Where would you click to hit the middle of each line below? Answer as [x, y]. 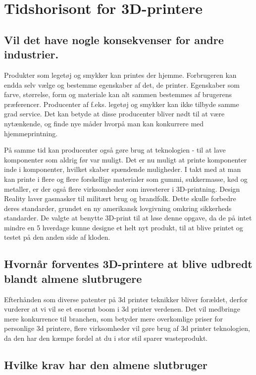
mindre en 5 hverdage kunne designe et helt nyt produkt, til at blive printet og [124, 227]
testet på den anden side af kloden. [57, 237]
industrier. [31, 54]
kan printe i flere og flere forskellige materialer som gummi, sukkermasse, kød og [126, 179]
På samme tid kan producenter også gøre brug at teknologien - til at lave [115, 150]
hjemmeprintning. [31, 133]
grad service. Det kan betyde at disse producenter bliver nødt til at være [114, 114]
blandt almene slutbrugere [73, 278]
